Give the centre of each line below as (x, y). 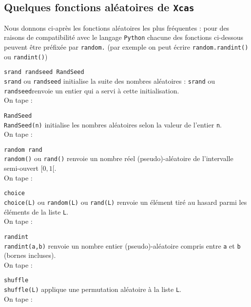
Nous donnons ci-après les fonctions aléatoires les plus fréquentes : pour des (117, 27)
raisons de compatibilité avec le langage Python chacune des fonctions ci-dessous (124, 37)
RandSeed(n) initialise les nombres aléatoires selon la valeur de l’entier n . (113, 124)
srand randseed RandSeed (44, 72)
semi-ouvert (21, 168)
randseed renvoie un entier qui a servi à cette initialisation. (92, 90)
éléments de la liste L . (36, 211)
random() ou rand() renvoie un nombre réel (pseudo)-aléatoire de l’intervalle (119, 158)
